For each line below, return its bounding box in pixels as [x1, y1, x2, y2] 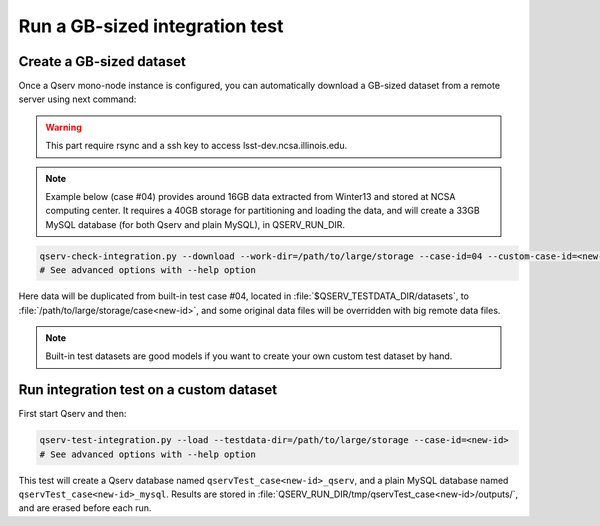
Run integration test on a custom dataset [18, 381, 278, 399]
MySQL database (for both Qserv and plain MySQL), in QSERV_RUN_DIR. [45, 218, 345, 230]
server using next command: [18, 93, 137, 105]
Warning [45, 121, 82, 133]
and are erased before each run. [18, 502, 152, 514]
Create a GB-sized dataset [18, 53, 187, 70]
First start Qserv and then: [18, 408, 127, 420]
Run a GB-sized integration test [18, 15, 284, 37]
